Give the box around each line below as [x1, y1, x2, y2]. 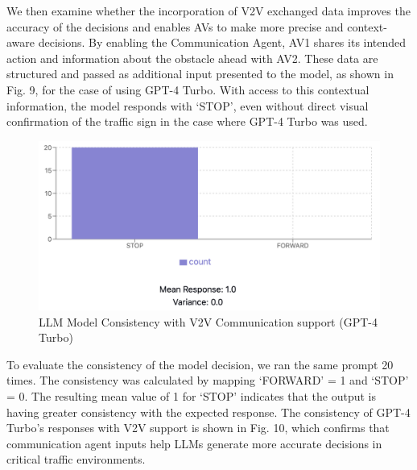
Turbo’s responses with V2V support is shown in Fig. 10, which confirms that [6, 419, 390, 436]
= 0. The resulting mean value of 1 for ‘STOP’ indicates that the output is [6, 388, 377, 405]
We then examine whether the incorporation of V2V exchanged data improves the [6, 2, 411, 19]
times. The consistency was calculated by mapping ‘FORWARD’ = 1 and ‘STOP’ [6, 372, 409, 389]
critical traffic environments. [6, 451, 146, 468]
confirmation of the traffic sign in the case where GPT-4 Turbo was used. [6, 113, 368, 130]
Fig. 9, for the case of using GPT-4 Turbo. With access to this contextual [6, 81, 370, 98]
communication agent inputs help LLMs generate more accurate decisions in [6, 435, 382, 451]
